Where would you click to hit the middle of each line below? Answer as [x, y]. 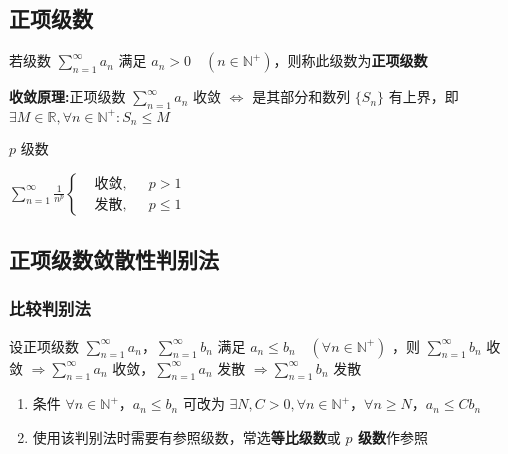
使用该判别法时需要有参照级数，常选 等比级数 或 [186, 436]
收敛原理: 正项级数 [67, 96]
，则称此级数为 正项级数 [350, 60]
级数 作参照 [392, 436]
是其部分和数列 [301, 96]
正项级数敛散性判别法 [114, 258]
